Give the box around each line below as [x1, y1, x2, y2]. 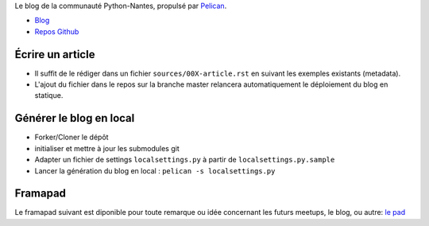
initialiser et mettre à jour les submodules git [34, 143, 180, 153]
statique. [34, 91, 64, 100]
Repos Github [34, 26, 79, 36]
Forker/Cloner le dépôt [34, 132, 109, 142]
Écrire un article [14, 48, 95, 61]
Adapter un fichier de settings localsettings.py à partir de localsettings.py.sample [34, 155, 335, 165]
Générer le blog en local [14, 111, 135, 125]
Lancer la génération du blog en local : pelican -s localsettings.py [34, 166, 276, 175]
